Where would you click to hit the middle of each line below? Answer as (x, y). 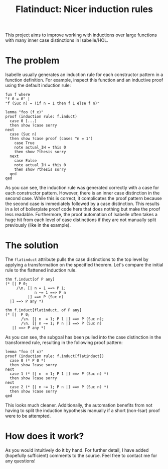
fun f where (18, 95)
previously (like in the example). (38, 225)
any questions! (21, 461)
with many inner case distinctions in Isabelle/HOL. (57, 40)
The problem (32, 61)
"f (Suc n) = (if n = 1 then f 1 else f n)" (52, 104)
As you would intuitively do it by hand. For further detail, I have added (77, 450)
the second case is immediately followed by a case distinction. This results (82, 204)
